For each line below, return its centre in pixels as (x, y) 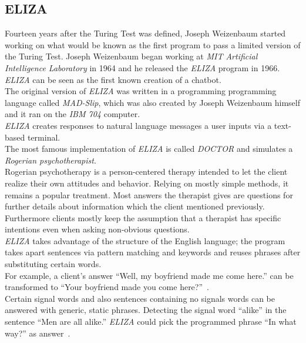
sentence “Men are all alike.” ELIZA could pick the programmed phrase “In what (151, 322)
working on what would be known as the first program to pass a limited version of (153, 44)
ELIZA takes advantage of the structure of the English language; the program (145, 240)
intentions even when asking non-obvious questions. (97, 229)
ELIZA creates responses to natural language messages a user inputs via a (138, 125)
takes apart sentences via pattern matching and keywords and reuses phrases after (153, 252)
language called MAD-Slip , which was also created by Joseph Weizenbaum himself (152, 102)
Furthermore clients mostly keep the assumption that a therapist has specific (143, 217)
